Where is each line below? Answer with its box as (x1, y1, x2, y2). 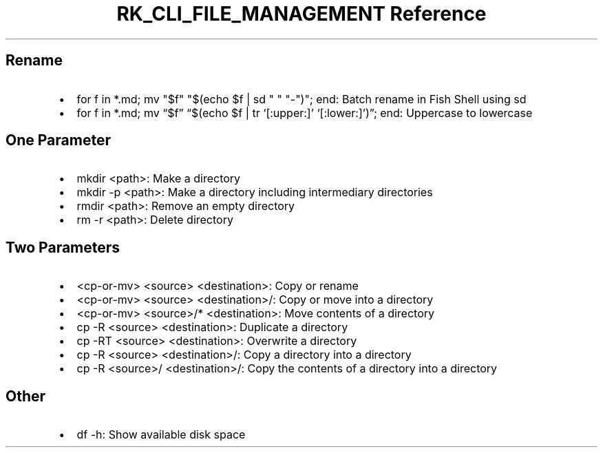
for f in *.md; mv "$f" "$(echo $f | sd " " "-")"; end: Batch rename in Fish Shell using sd (76, 92, 527, 106)
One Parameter (6, 131, 111, 149)
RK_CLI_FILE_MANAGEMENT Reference (116, 2, 487, 25)
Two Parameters (6, 238, 120, 256)
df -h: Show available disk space (76, 428, 246, 442)
